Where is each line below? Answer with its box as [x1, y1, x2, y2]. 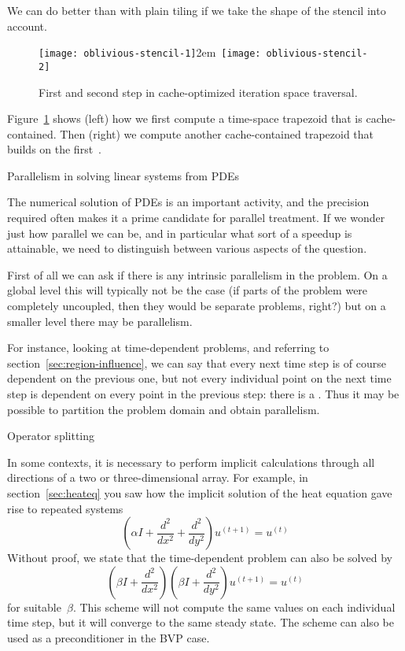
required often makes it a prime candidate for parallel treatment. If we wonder [7, 209, 385, 226]
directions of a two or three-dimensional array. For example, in [7, 469, 308, 486]
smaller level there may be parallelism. [7, 313, 193, 329]
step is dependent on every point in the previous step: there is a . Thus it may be [7, 386, 399, 401]
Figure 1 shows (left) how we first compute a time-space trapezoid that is [7, 110, 363, 127]
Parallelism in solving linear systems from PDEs [7, 167, 239, 183]
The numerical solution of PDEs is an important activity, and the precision [7, 194, 370, 210]
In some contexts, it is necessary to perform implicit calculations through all [7, 453, 375, 470]
